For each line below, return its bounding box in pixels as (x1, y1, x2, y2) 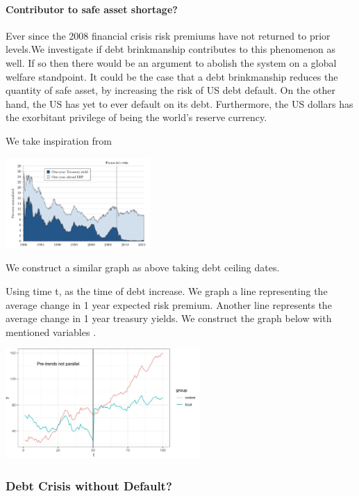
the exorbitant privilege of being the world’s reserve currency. (6, 110, 267, 125)
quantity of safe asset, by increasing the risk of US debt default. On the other (6, 83, 335, 97)
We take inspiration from (6, 133, 112, 147)
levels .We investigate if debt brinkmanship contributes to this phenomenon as (6, 42, 336, 56)
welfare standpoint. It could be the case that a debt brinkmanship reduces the (6, 69, 338, 83)
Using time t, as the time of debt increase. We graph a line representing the (6, 283, 328, 298)
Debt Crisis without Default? (6, 477, 172, 494)
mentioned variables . (6, 324, 97, 339)
